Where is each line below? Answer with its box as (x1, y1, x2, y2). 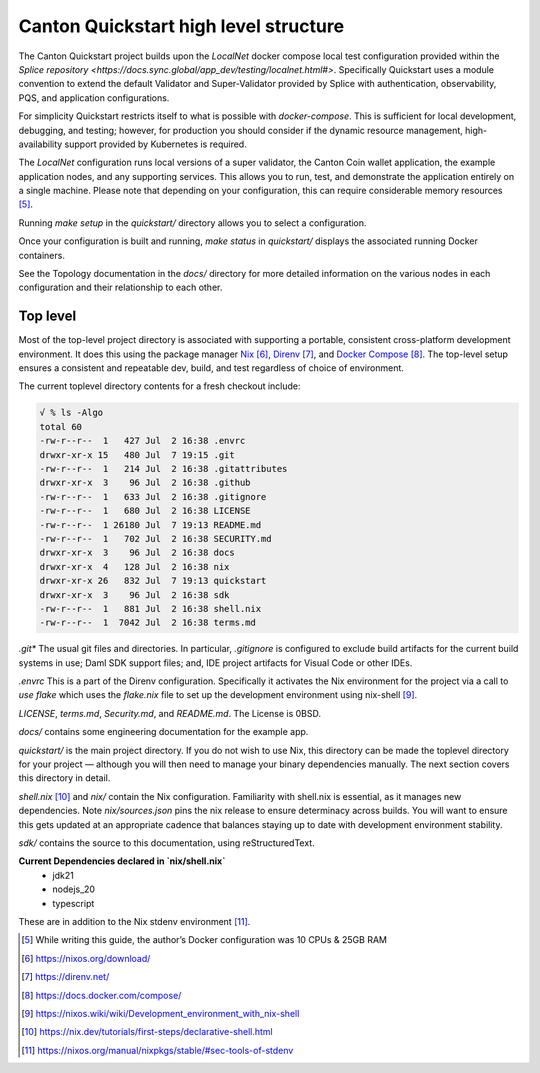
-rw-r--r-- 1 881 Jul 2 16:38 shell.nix (39, 603, 262, 614)
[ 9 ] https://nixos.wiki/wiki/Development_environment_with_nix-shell (21, 1007, 300, 1019)
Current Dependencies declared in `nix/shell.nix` (18, 855, 226, 867)
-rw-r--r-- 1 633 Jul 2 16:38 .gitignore (39, 491, 267, 502)
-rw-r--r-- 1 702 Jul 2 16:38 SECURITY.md (39, 533, 272, 544)
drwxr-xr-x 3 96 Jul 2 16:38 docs (39, 547, 235, 559)
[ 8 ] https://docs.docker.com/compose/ (21, 989, 182, 1001)
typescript (52, 897, 95, 909)
